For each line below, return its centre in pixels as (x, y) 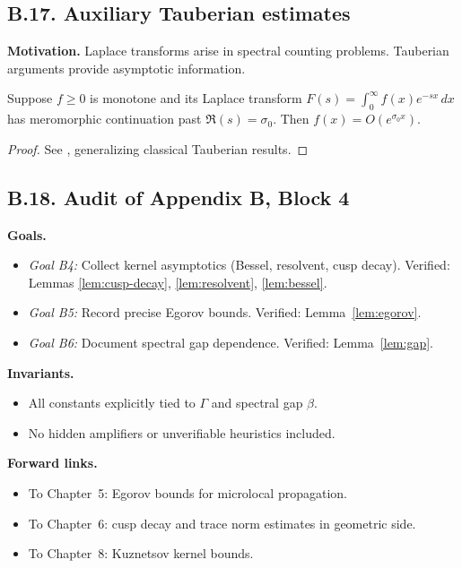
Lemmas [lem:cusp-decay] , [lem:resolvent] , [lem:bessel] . (178, 282)
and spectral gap (257, 403)
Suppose (30, 98)
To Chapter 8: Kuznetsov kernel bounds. (141, 553)
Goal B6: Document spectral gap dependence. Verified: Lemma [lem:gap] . (231, 342)
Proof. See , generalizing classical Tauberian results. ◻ (158, 148)
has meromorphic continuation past (105, 119)
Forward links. (52, 463)
